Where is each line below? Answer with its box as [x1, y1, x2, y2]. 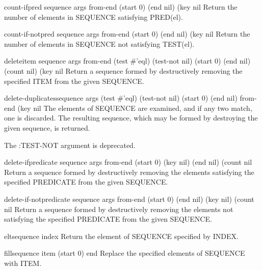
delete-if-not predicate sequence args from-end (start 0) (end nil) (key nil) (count [4, 193, 254, 204]
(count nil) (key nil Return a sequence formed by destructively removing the [4, 65, 243, 76]
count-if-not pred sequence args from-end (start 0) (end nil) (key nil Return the [4, 28, 250, 39]
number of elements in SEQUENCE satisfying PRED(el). [4, 11, 183, 22]
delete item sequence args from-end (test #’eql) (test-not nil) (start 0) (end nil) [4, 55, 251, 66]
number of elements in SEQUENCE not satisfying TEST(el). [4, 38, 195, 49]
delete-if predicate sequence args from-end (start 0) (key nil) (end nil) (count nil [4, 157, 252, 167]
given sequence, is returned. [4, 122, 90, 133]
